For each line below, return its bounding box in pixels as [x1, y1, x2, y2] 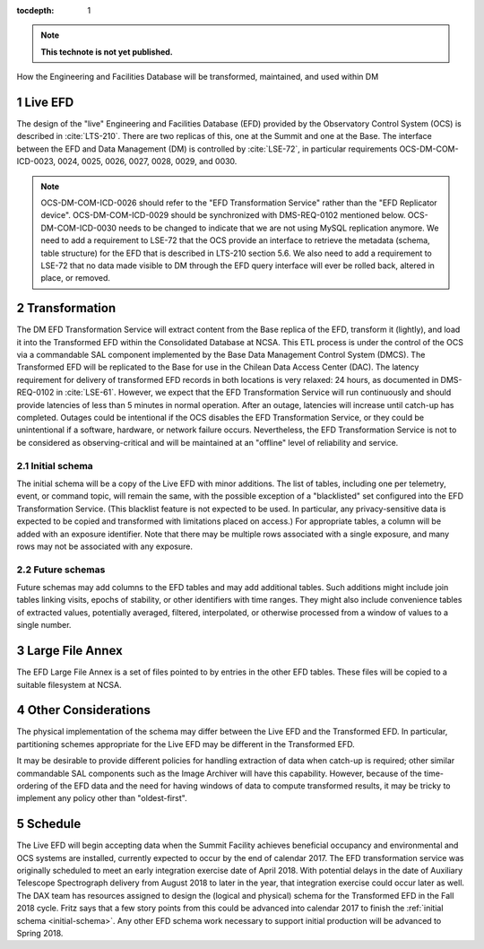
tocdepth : [16, 5, 55, 15]
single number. [16, 620, 72, 631]
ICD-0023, [16, 156, 56, 167]
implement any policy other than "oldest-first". [16, 793, 187, 804]
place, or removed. [40, 273, 111, 283]
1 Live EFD [16, 94, 74, 109]
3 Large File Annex [16, 643, 123, 658]
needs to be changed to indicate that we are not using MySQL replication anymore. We [117, 222, 439, 233]
